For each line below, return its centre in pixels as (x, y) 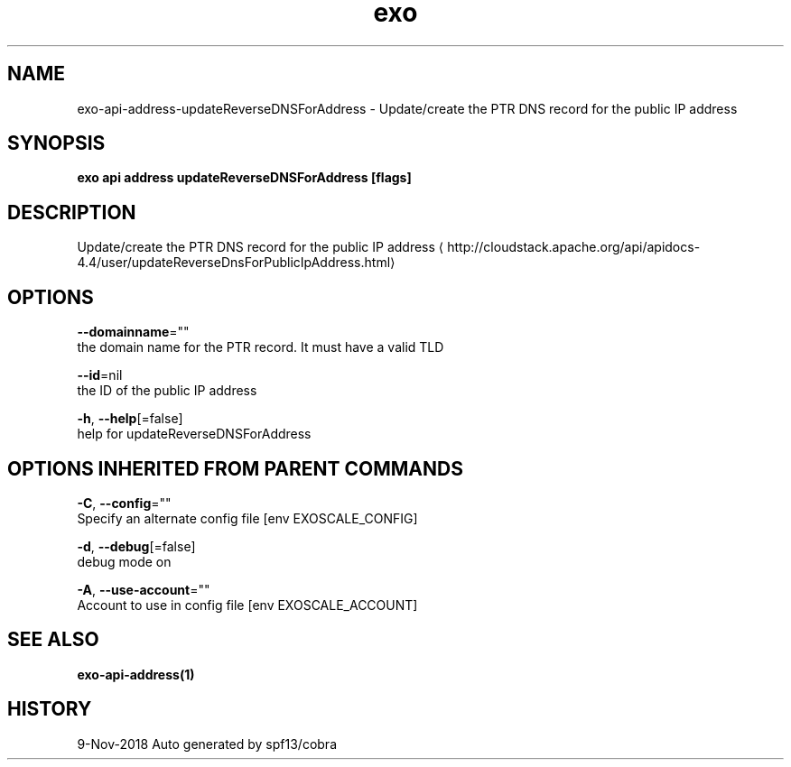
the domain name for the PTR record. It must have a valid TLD (261, 347)
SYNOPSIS (56, 143)
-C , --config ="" (124, 503)
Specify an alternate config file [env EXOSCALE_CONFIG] (247, 518)
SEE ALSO (53, 640)
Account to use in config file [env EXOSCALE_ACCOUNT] (247, 605)
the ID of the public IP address (167, 391)
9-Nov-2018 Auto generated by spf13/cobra (207, 744)
